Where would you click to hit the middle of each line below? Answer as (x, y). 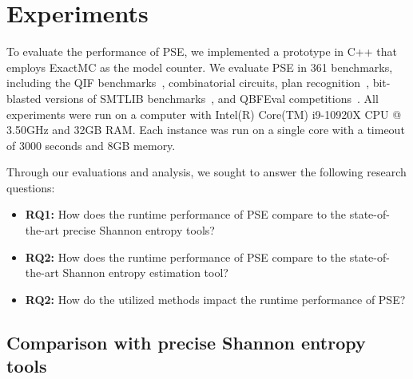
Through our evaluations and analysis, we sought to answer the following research (206, 172)
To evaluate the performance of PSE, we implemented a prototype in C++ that (202, 51)
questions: (31, 187)
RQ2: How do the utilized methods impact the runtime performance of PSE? (215, 299)
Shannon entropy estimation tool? (145, 272)
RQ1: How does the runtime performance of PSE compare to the (186, 214)
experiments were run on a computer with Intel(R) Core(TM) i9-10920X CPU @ (204, 114)
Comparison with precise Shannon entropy (186, 342)
